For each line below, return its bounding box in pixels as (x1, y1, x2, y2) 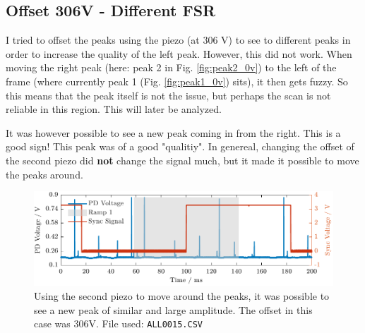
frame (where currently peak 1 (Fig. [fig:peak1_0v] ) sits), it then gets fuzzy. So (6, 73, 348, 88)
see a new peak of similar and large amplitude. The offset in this (34, 302, 313, 317)
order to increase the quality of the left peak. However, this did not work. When (6, 46, 352, 61)
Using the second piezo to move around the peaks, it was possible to (34, 289, 330, 303)
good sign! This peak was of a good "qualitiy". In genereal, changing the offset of (6, 139, 354, 154)
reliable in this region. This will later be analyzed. (6, 102, 222, 116)
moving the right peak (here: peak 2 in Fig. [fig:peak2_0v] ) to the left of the (6, 60, 337, 75)
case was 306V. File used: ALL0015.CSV (34, 316, 203, 331)
